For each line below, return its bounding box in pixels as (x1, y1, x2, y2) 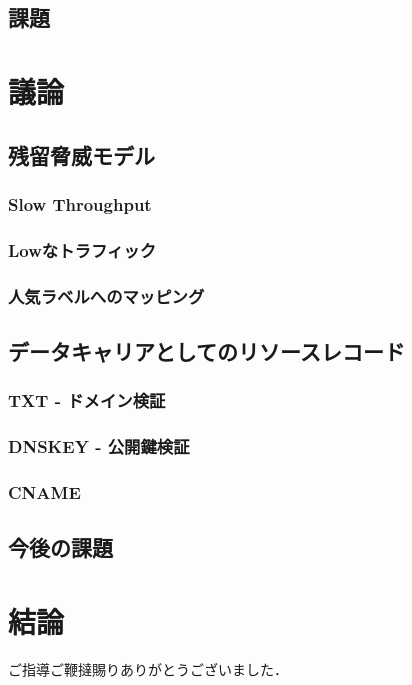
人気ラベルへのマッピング (8, 283, 205, 308)
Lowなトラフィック (8, 237, 156, 262)
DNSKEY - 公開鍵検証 (8, 434, 190, 459)
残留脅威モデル (8, 139, 155, 170)
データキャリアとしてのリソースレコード (8, 335, 405, 366)
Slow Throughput (8, 191, 152, 216)
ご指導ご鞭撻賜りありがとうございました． (8, 658, 288, 679)
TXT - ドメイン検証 (8, 388, 166, 413)
